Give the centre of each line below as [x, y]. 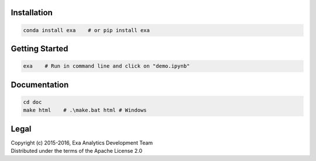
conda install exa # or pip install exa [87, 30]
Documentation [40, 85]
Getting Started [39, 49]
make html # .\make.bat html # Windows [85, 110]
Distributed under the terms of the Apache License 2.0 [77, 151]
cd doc [32, 102]
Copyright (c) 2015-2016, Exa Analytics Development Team [82, 142]
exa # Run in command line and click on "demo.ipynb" [107, 66]
